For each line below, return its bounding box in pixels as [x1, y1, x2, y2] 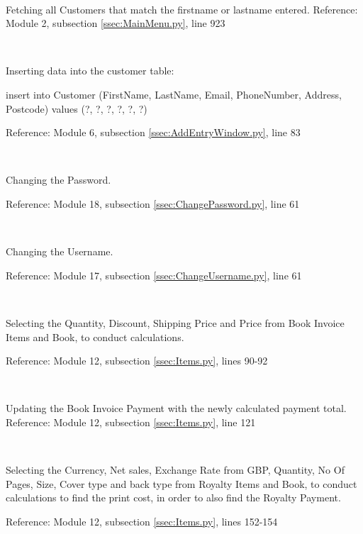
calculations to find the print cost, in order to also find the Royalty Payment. [6, 490, 341, 505]
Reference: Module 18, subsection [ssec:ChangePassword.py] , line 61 [6, 196, 300, 211]
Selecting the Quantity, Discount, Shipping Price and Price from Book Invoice [6, 315, 345, 330]
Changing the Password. [6, 172, 111, 187]
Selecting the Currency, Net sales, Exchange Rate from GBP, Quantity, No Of [6, 462, 345, 477]
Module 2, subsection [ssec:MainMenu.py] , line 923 [6, 16, 225, 30]
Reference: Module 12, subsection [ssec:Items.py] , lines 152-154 [6, 513, 278, 528]
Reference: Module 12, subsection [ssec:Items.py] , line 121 [6, 414, 256, 429]
